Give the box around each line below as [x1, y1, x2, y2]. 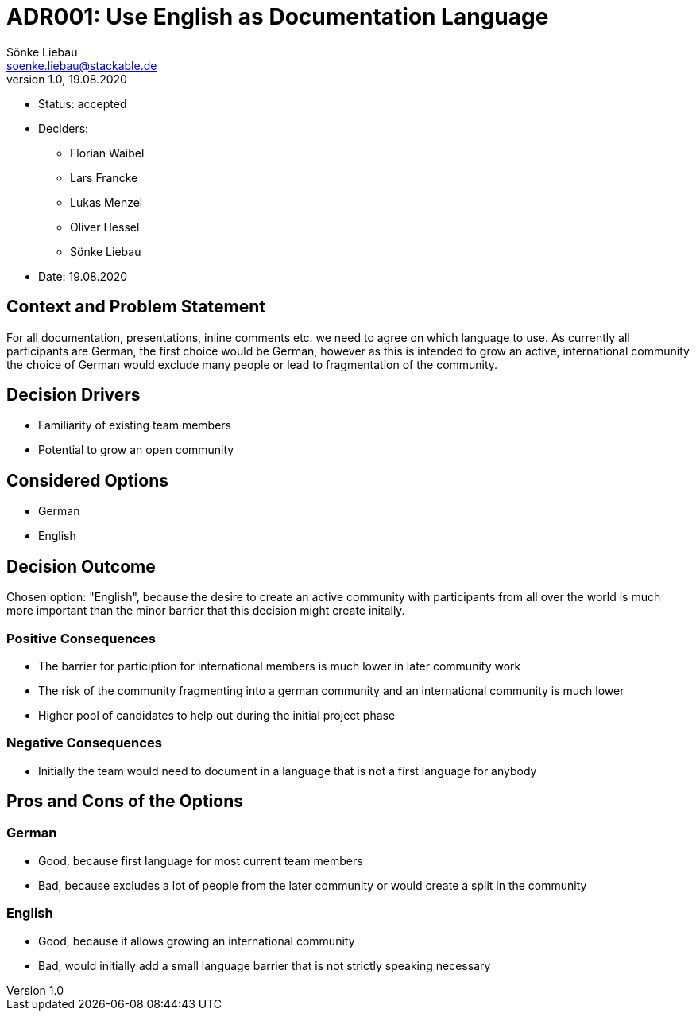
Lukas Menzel [70, 195, 143, 209]
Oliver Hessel [70, 219, 140, 234]
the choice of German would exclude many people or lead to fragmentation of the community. [6, 357, 498, 371]
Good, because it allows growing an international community [38, 934, 355, 948]
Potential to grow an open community [38, 443, 234, 457]
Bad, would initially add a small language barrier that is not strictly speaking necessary [38, 958, 491, 972]
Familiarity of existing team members [38, 418, 231, 433]
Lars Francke [70, 170, 138, 184]
